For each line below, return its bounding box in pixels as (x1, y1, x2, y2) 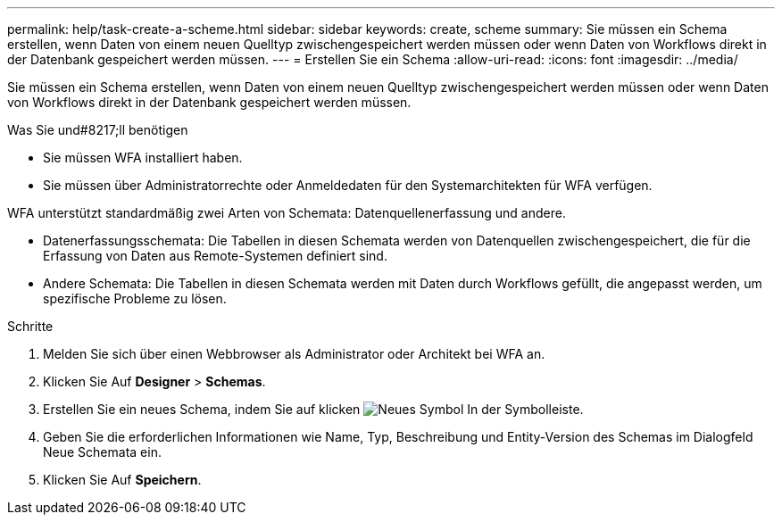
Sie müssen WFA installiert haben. (43, 150, 243, 165)
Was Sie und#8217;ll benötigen (7, 122, 188, 137)
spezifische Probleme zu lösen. (43, 291, 227, 306)
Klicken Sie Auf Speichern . (43, 472, 202, 487)
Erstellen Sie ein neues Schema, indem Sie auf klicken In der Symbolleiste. (43, 402, 584, 417)
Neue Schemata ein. (43, 444, 162, 460)
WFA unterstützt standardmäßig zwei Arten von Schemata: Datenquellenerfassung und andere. (7, 205, 566, 220)
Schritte (7, 319, 54, 334)
